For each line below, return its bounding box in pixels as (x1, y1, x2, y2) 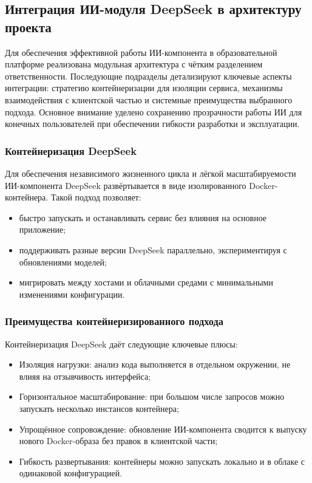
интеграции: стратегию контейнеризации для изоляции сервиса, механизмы (5, 81, 283, 94)
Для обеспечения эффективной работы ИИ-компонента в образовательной (5, 46, 277, 58)
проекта (5, 17, 52, 36)
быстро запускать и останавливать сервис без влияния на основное (19, 211, 267, 224)
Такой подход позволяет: (50, 191, 141, 204)
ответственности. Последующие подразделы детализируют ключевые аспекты (5, 69, 292, 82)
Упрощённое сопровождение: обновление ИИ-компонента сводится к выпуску (19, 422, 307, 435)
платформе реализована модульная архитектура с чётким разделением (5, 58, 263, 70)
